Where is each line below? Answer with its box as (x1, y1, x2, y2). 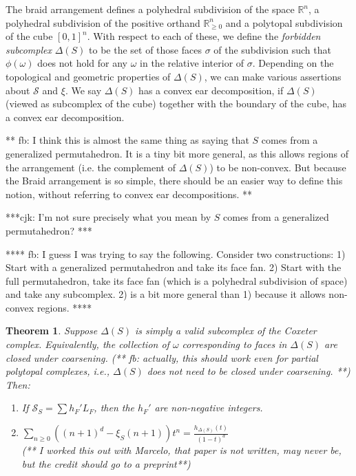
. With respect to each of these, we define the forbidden (87, 29, 321, 43)
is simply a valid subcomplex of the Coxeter (135, 323, 317, 338)
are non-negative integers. (154, 400, 263, 415)
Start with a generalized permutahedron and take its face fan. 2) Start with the (6, 260, 342, 274)
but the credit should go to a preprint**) (21, 456, 191, 470)
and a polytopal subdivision (225, 15, 343, 30)
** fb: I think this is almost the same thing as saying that (6, 133, 249, 147)
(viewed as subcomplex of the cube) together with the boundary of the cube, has (6, 96, 346, 111)
